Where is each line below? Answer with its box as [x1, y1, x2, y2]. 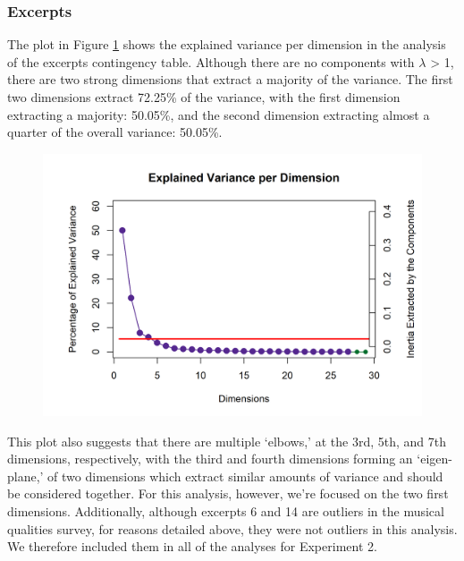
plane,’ [7, 466, 44, 485]
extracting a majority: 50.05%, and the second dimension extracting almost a [7, 105, 430, 123]
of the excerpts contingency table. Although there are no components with [7, 52, 415, 71]
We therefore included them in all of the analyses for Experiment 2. [7, 537, 377, 556]
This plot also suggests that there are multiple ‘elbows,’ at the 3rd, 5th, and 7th [7, 431, 446, 450]
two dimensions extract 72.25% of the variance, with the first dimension [7, 88, 401, 106]
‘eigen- [417, 449, 452, 468]
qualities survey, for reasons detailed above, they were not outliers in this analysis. [7, 519, 458, 538]
